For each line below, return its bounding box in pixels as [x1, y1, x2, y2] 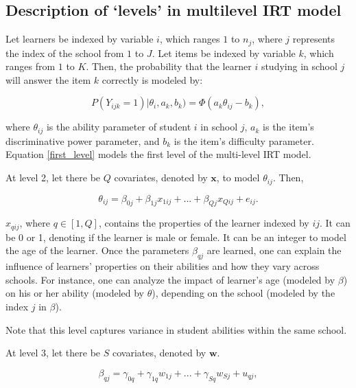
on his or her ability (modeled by [5, 286, 145, 300]
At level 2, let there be [5, 170, 101, 185]
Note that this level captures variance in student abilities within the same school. [5, 322, 347, 336]
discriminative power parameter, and [5, 133, 160, 148]
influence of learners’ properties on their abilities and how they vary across [5, 259, 320, 273]
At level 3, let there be [5, 345, 101, 360]
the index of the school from [5, 45, 124, 60]
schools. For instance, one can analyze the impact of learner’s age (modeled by [5, 272, 335, 286]
